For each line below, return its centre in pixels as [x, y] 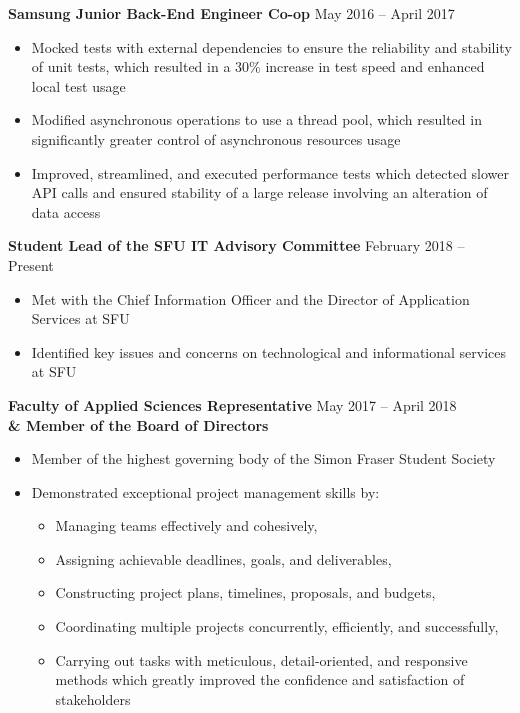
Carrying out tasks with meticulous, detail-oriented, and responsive [261, 659]
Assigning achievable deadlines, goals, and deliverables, [223, 558]
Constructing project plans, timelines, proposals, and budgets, [245, 592]
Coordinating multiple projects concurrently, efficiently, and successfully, [277, 626]
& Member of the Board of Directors [138, 424]
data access [66, 211]
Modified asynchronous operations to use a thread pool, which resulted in [256, 119]
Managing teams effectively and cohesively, [186, 525]
